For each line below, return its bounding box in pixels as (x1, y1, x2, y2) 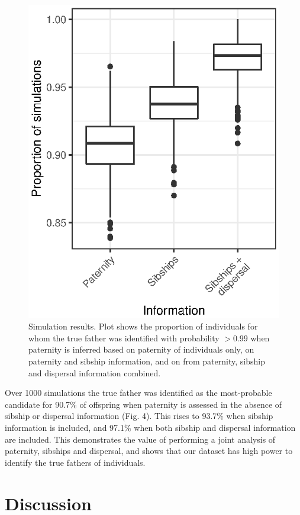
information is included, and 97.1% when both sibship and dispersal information (5, 421, 296, 433)
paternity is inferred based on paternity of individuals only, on (28, 343, 254, 356)
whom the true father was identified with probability (28, 331, 220, 344)
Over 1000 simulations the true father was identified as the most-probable (5, 386, 272, 399)
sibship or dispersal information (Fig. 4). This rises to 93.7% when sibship (5, 410, 273, 422)
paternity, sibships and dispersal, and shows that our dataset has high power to (5, 444, 293, 457)
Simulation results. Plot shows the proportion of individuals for (28, 320, 258, 332)
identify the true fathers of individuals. (5, 456, 146, 468)
